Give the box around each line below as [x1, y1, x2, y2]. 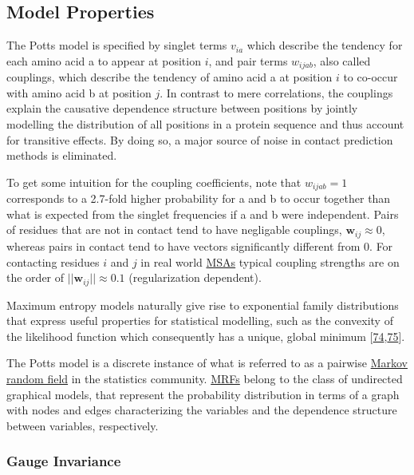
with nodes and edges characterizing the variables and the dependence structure [6, 402, 397, 418]
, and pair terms [208, 52, 288, 69]
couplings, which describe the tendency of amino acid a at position [6, 69, 333, 85]
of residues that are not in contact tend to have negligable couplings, [6, 221, 342, 238]
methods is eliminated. [6, 147, 117, 164]
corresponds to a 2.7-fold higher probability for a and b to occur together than [6, 190, 391, 207]
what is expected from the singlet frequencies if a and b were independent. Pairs [6, 205, 399, 222]
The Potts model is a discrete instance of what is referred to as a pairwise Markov [6, 354, 408, 371]
